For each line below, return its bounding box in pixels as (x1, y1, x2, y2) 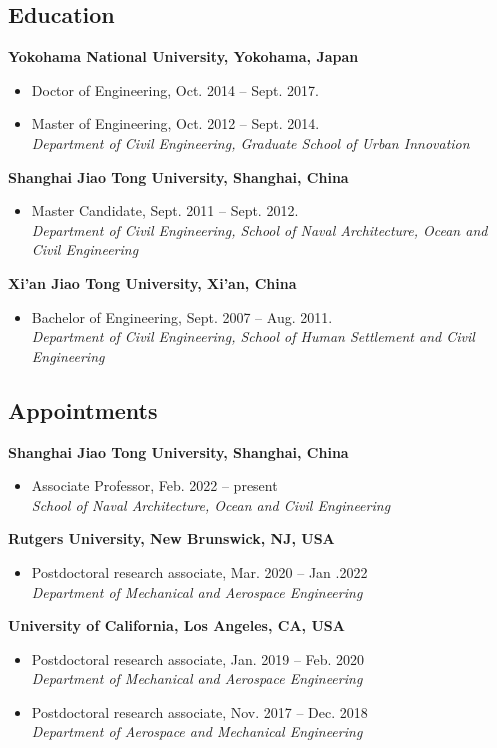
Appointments (8, 394, 158, 425)
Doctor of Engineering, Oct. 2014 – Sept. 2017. (31, 79, 319, 100)
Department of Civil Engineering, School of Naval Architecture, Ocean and (31, 219, 488, 240)
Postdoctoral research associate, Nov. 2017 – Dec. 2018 (31, 701, 368, 722)
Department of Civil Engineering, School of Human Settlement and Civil (31, 326, 475, 347)
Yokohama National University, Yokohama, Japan (8, 46, 359, 67)
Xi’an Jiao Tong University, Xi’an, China (8, 272, 297, 293)
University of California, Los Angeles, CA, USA (8, 615, 345, 636)
